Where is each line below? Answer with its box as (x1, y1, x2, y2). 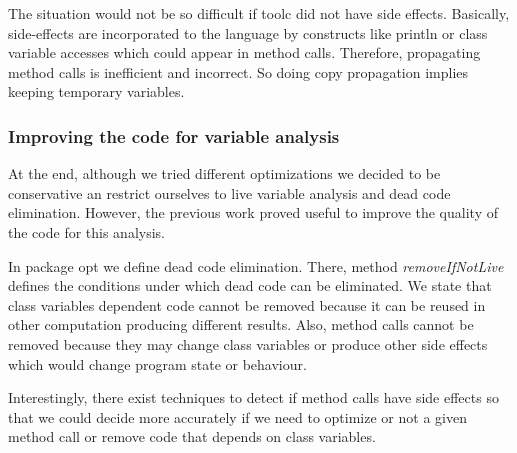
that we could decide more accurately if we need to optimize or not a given (8, 406, 467, 427)
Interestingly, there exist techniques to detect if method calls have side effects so (8, 387, 499, 408)
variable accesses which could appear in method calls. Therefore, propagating (8, 42, 481, 63)
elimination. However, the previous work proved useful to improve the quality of (8, 202, 498, 223)
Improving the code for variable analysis (8, 123, 340, 148)
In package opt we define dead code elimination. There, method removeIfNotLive (8, 255, 504, 276)
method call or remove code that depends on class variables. (8, 426, 376, 447)
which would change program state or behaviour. (8, 353, 307, 374)
